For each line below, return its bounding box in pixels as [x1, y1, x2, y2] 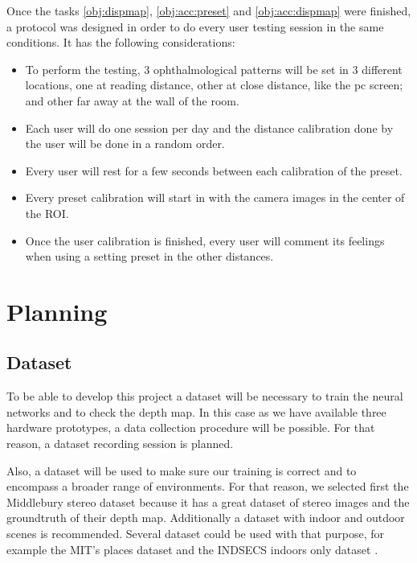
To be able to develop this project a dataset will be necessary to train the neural [6, 388, 403, 405]
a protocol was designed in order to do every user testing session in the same [6, 18, 384, 35]
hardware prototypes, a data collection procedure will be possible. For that [6, 419, 375, 436]
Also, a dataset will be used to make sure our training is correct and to [6, 462, 357, 479]
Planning [6, 294, 108, 327]
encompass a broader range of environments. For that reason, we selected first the [6, 478, 409, 495]
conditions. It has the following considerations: [6, 34, 235, 51]
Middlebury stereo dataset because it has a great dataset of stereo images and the [6, 493, 410, 510]
